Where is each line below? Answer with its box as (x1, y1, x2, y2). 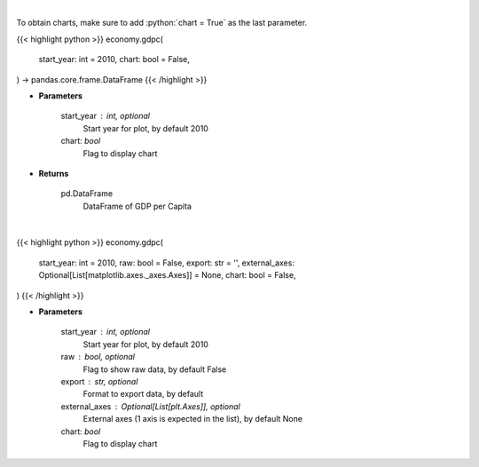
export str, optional (60, 376, 138, 386)
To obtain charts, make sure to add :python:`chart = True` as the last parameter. (16, 18, 308, 28)
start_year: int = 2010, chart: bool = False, (38, 54, 190, 65)
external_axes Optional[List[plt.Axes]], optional (60, 400, 241, 412)
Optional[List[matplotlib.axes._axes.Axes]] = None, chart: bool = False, (38, 270, 296, 281)
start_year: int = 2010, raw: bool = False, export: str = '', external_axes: (38, 257, 294, 268)
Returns (38, 168, 69, 178)
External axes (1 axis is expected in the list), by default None (82, 414, 303, 424)
